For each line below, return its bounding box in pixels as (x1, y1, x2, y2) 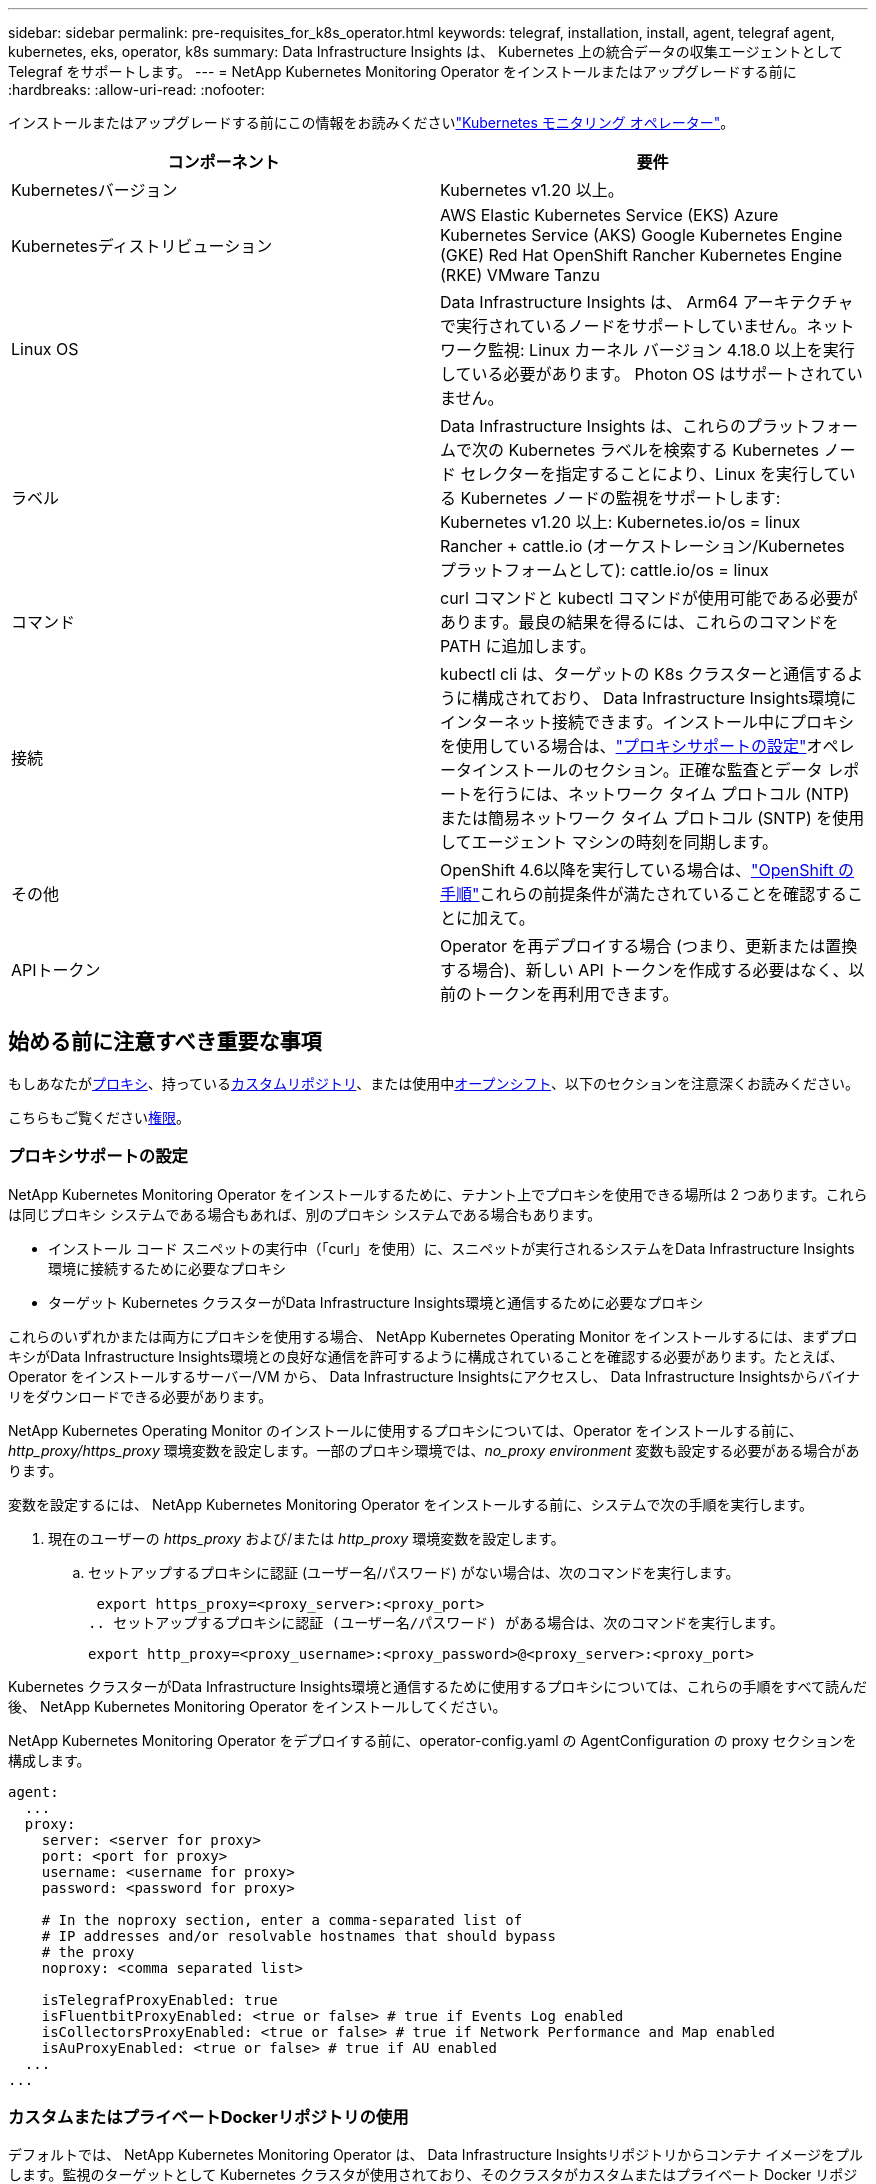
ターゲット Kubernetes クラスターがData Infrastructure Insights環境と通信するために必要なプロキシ (48, 1293, 704, 1311)
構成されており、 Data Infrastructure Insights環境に (472, 688, 857, 708)
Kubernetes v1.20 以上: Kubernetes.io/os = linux (440, 512, 801, 532)
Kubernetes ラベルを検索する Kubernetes (508, 440, 819, 460)
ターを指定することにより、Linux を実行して (507, 464, 840, 484)
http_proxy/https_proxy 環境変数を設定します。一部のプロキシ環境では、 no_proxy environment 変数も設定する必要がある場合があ (8, 1441, 860, 1459)
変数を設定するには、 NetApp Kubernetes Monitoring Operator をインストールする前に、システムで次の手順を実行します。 (8, 1495, 814, 1513)
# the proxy (41, 1943, 135, 1960)
